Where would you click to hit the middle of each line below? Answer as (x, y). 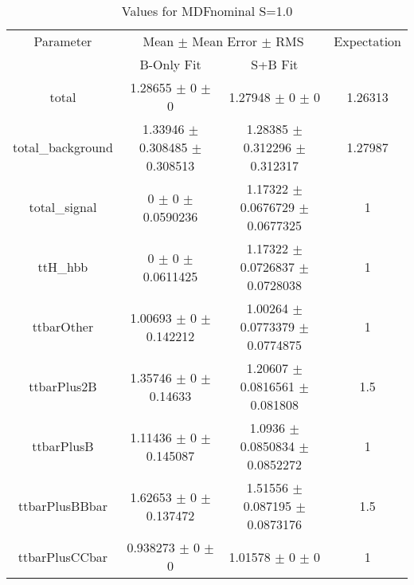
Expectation (367, 41)
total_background (63, 147)
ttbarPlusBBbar (62, 506)
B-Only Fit (170, 64)
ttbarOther (63, 326)
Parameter (63, 41)
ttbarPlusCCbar (63, 556)
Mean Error (225, 41)
